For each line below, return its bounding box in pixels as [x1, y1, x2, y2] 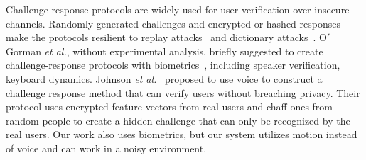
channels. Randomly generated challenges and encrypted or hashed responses [6, 16, 340, 30]
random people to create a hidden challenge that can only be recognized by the [6, 113, 350, 127]
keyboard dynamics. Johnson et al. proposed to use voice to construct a [6, 71, 323, 86]
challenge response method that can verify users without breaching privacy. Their [6, 85, 360, 100]
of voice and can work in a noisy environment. [6, 140, 207, 155]
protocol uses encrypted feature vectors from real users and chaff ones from [6, 99, 333, 114]
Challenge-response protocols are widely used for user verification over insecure [6, 2, 350, 16]
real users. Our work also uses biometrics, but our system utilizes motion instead [6, 127, 357, 142]
